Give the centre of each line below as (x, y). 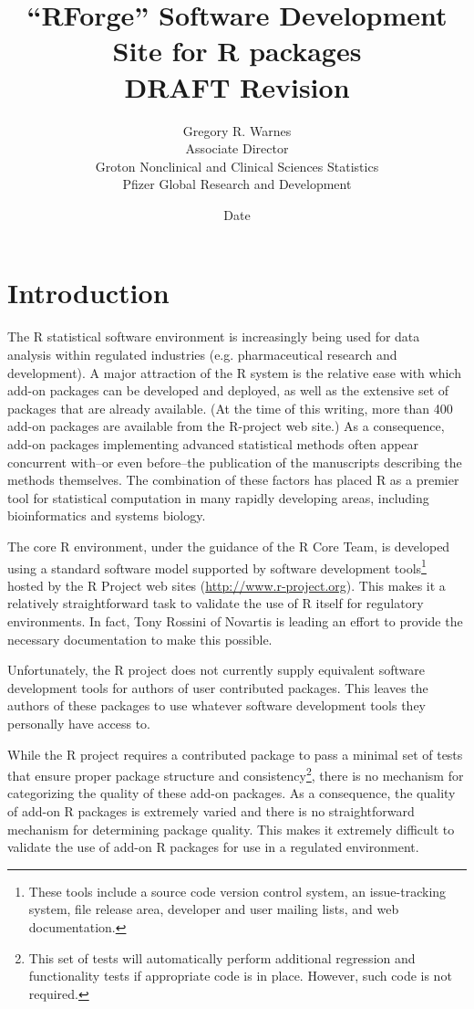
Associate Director (237, 148)
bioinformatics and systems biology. (107, 515)
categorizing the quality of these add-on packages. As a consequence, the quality (232, 793)
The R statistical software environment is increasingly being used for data (214, 336)
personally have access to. (79, 723)
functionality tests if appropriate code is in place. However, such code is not (240, 976)
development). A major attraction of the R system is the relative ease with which (234, 372)
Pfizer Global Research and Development (237, 184)
